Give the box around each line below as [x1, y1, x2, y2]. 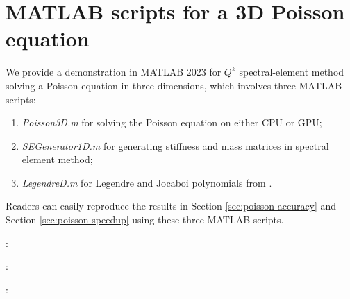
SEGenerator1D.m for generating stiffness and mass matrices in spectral [22, 138, 329, 153]
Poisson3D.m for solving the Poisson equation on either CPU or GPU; [22, 115, 322, 130]
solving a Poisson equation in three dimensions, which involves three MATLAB [6, 78, 342, 92]
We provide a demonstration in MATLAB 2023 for [6, 65, 222, 79]
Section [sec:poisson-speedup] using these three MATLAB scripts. [6, 212, 284, 227]
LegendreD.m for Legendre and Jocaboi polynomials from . [22, 175, 272, 189]
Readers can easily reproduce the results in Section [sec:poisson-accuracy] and [6, 198, 337, 213]
